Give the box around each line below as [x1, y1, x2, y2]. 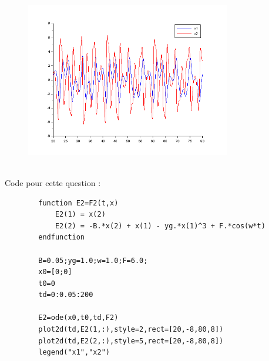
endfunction [38, 233, 85, 242]
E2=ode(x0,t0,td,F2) [38, 313, 119, 322]
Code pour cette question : [5, 176, 101, 188]
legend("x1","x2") [38, 348, 110, 357]
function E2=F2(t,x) [38, 198, 119, 207]
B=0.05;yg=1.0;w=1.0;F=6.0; [38, 256, 148, 265]
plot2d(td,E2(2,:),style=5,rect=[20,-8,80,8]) [38, 336, 224, 345]
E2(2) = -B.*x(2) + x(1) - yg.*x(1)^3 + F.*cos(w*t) [55, 221, 265, 230]
